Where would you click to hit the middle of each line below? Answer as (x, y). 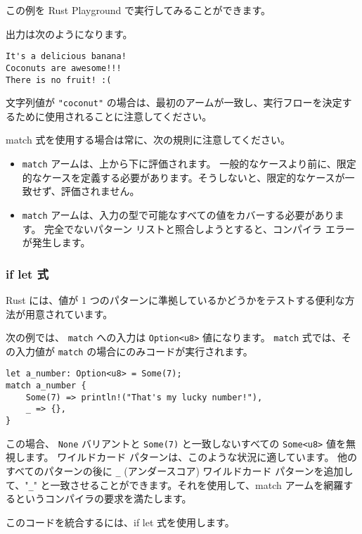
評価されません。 (100, 191)
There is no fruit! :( (59, 80)
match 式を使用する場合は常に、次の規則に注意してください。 (148, 140)
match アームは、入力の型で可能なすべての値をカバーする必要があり (178, 214)
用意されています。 (69, 313)
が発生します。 (56, 242)
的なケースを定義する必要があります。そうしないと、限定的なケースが (183, 177)
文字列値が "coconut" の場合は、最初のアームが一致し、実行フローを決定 (174, 102)
